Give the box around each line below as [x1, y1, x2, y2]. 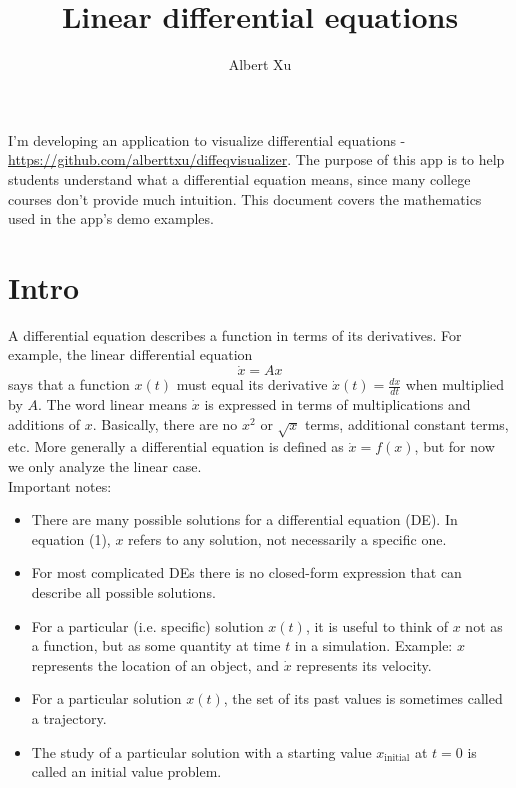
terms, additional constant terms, [305, 413, 509, 434]
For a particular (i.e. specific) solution [31, 615, 264, 636]
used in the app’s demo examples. [8, 208, 214, 229]
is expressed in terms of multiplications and [204, 394, 471, 415]
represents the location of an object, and [31, 654, 279, 675]
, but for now [414, 436, 495, 457]
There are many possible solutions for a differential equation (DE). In [31, 509, 458, 530]
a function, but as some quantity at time [31, 635, 281, 656]
